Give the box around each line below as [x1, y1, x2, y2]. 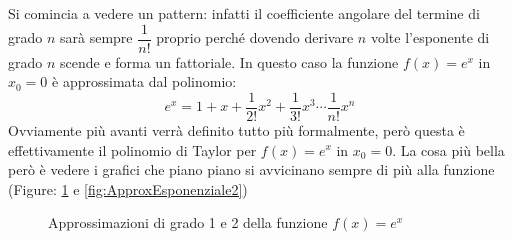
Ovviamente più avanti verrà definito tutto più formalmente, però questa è [8, 119, 465, 140]
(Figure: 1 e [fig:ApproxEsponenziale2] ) [8, 178, 248, 199]
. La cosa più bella [392, 139, 505, 160]
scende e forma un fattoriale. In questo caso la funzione [60, 51, 399, 72]
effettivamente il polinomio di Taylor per [8, 139, 257, 160]
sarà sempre [60, 27, 133, 48]
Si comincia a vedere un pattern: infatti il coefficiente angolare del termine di [8, 3, 480, 23]
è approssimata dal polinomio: [52, 71, 237, 92]
